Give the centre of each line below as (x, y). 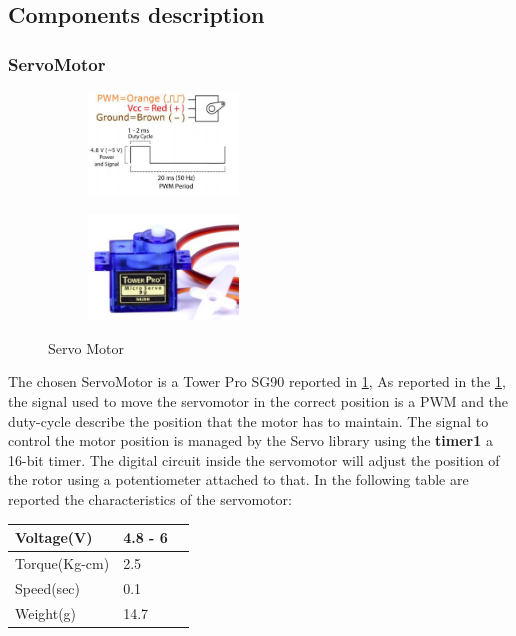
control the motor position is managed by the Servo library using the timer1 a (250, 440)
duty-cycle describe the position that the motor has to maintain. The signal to (248, 420)
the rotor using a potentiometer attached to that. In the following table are (238, 479)
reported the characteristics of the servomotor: (150, 498)
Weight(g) (46, 612)
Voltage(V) (54, 537)
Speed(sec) (48, 587)
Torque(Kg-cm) (62, 562)
